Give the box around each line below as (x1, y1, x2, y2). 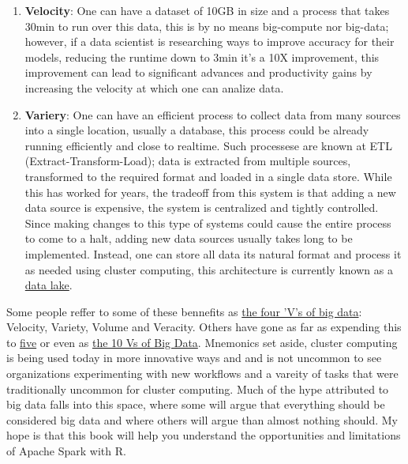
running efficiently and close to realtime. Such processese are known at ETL (24, 137, 392, 153)
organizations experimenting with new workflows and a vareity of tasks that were (6, 365, 399, 382)
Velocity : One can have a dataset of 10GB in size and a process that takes (24, 2, 390, 18)
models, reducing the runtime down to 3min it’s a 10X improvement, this (24, 48, 380, 65)
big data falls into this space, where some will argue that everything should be (6, 396, 385, 413)
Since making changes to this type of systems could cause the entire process (24, 214, 391, 231)
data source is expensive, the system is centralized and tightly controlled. (24, 199, 379, 216)
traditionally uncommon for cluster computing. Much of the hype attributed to (6, 380, 389, 397)
